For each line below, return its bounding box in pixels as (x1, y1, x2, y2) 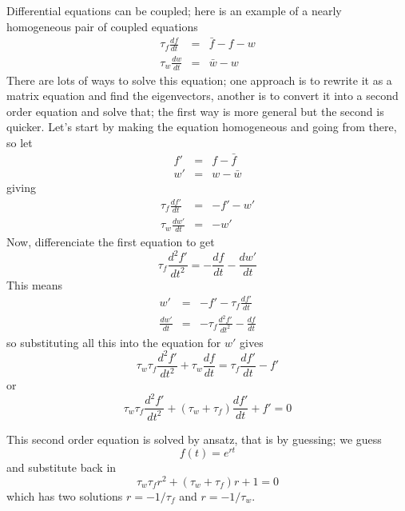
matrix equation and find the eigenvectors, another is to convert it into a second (6, 87, 399, 104)
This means (6, 276, 63, 293)
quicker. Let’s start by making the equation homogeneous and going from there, (6, 118, 397, 135)
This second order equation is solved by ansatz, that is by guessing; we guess (6, 430, 382, 447)
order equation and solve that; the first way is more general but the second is (6, 102, 384, 119)
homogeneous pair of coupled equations (6, 18, 198, 34)
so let (6, 134, 33, 151)
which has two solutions (6, 488, 123, 505)
